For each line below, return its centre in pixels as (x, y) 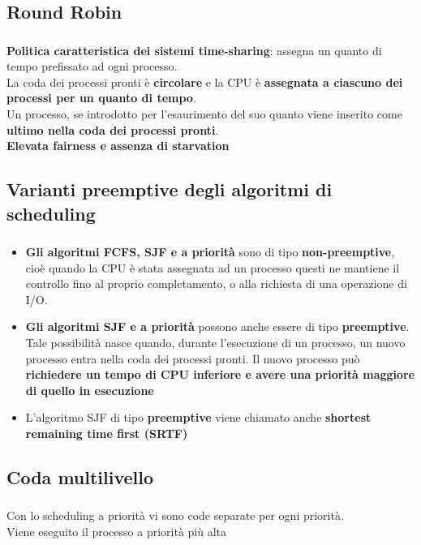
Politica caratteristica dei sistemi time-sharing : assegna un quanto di (194, 50)
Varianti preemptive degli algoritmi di (170, 189)
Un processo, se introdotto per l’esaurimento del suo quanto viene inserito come (204, 114)
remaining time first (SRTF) (107, 433)
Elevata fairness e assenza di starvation (118, 146)
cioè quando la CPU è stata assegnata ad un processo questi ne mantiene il (213, 267)
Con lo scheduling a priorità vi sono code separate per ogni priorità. (175, 515)
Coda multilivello (80, 476)
